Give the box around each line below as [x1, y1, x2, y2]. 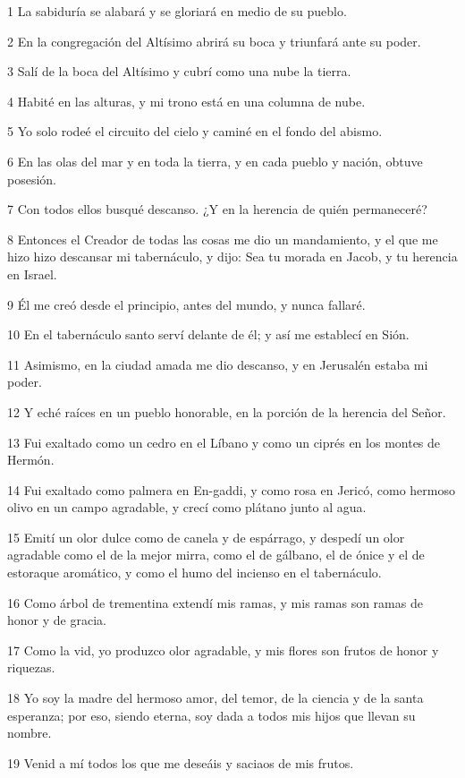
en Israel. [7, 264, 57, 283]
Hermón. [7, 450, 55, 469]
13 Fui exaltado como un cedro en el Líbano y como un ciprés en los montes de [7, 432, 441, 451]
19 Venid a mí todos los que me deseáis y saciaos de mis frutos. [7, 753, 354, 772]
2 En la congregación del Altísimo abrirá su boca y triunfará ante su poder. [7, 31, 421, 50]
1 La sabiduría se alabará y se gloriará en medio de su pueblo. [7, 2, 347, 20]
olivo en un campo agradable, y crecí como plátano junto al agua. [7, 498, 367, 517]
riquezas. [7, 658, 55, 677]
